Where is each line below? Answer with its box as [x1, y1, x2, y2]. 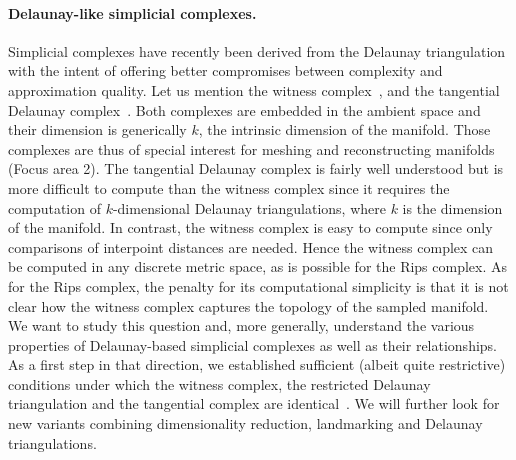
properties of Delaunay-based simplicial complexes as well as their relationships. [8, 334, 498, 355]
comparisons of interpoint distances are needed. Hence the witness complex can [8, 236, 494, 257]
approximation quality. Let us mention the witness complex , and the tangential [8, 79, 500, 100]
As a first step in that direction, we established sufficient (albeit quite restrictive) [8, 354, 506, 375]
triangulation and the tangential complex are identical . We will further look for [8, 393, 500, 414]
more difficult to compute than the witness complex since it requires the [8, 177, 450, 198]
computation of [8, 197, 101, 218]
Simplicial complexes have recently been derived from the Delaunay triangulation [8, 40, 506, 61]
